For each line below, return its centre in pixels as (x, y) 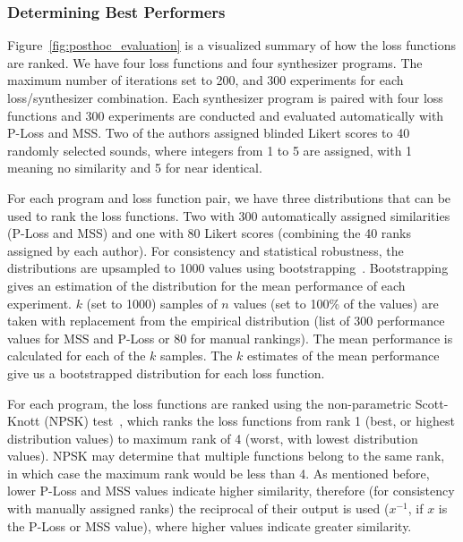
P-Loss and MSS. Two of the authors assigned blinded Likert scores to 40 (209, 133)
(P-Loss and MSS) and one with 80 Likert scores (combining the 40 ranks (210, 233)
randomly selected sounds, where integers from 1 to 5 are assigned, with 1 (210, 150)
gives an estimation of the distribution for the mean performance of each (206, 285)
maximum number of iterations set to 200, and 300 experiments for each (206, 80)
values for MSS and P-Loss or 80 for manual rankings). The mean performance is (230, 338)
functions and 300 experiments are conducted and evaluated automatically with (226, 115)
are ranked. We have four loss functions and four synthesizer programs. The (215, 62)
